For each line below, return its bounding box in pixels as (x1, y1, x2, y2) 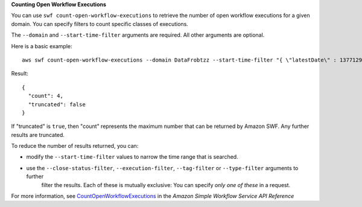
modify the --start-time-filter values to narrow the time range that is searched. (26, 153, 238, 161)
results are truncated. (11, 131, 65, 138)
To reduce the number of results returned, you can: (11, 142, 139, 150)
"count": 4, (28, 92, 63, 100)
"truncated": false (28, 101, 86, 108)
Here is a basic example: (11, 42, 72, 49)
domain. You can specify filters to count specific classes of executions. (11, 20, 188, 27)
